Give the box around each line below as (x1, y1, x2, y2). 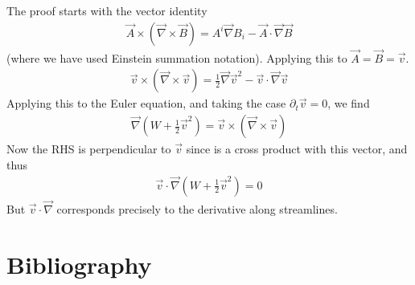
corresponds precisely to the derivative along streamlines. (56, 200, 338, 217)
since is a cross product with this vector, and (186, 140, 408, 157)
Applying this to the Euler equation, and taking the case (6, 95, 286, 112)
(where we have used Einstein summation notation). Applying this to (6, 49, 347, 66)
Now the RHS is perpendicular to (6, 140, 171, 157)
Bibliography (6, 247, 152, 280)
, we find (327, 95, 370, 112)
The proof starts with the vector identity (6, 2, 207, 18)
